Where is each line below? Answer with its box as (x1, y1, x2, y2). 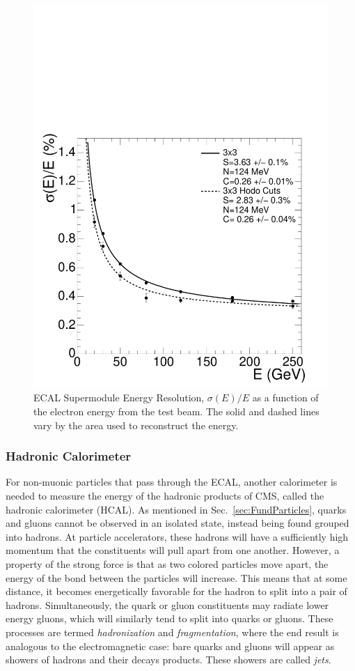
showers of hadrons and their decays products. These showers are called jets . (6, 652, 331, 667)
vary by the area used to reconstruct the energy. (33, 417, 239, 432)
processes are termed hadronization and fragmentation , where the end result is (6, 625, 339, 640)
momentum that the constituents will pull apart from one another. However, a (6, 543, 340, 557)
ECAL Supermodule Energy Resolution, (33, 390, 205, 405)
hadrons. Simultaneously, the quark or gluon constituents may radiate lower (6, 597, 329, 612)
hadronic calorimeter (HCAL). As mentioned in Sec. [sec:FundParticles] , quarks (6, 502, 347, 516)
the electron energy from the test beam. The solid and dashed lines (33, 404, 319, 419)
